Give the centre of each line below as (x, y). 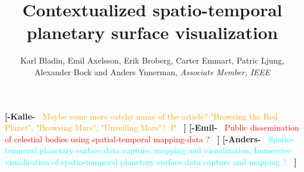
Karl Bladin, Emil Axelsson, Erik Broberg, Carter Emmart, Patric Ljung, (152, 60)
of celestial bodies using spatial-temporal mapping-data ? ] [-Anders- (133, 138)
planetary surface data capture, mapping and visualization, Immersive (165, 150)
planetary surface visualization (152, 32)
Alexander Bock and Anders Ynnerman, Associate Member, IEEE (152, 71)
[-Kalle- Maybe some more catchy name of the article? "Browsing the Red (141, 116)
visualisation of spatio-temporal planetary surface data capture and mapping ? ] (151, 161)
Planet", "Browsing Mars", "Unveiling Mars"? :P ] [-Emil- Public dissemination (152, 127)
